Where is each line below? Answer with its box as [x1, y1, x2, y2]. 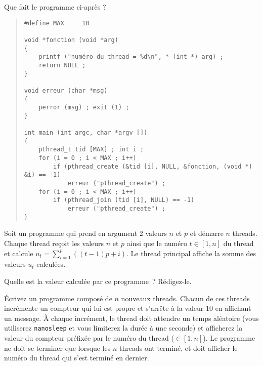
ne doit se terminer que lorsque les [4, 342, 111, 353]
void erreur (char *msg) [24, 87, 108, 94]
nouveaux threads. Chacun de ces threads [121, 293, 250, 303]
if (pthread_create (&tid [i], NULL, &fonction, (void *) [53, 162, 252, 170]
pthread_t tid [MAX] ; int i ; [38, 146, 144, 153]
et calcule [4, 248, 33, 258]
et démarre [190, 228, 224, 238]
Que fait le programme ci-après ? [4, 2, 106, 12]
